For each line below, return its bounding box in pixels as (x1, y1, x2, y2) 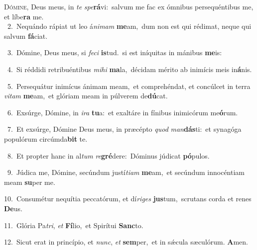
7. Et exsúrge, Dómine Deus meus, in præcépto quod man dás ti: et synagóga (7, 124, 242, 134)
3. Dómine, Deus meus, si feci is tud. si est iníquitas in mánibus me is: (7, 47, 222, 58)
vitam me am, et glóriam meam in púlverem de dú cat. (4, 90, 168, 101)
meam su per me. (4, 176, 55, 187)
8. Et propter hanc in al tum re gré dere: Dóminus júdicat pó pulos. (7, 150, 210, 161)
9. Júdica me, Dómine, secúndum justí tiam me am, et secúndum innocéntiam (7, 167, 245, 177)
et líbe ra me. (4, 11, 44, 21)
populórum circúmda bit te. (4, 133, 88, 144)
